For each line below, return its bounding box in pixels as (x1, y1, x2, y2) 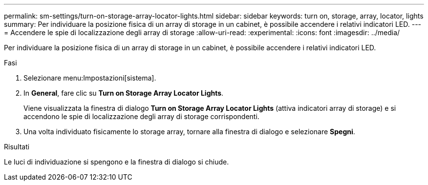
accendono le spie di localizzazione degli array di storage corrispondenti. (23, 112, 259, 121)
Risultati (4, 143, 30, 151)
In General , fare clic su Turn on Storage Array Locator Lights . (23, 89, 224, 97)
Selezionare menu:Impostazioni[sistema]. (23, 74, 156, 82)
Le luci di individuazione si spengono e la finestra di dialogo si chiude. (4, 158, 229, 166)
